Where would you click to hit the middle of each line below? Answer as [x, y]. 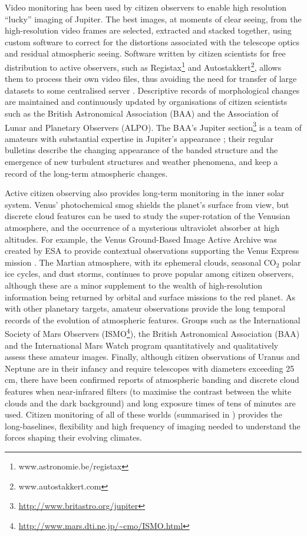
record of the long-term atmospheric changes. [86, 173]
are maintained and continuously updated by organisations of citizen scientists [146, 102]
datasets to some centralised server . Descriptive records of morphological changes [152, 90]
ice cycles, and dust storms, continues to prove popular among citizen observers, [149, 274]
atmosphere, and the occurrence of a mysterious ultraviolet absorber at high [142, 227]
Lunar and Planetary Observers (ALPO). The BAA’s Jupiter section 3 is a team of [153, 126]
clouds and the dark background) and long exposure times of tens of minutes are [150, 403]
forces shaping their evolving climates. [73, 437]
